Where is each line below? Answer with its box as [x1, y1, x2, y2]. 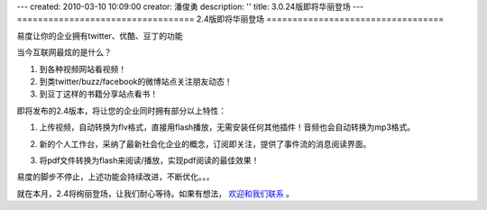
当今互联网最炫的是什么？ [16, 47, 112, 58]
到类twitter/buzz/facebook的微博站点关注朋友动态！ [39, 76, 234, 87]
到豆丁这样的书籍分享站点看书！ [39, 88, 158, 99]
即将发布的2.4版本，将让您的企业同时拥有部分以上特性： [16, 105, 227, 116]
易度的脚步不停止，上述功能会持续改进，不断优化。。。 [16, 171, 215, 182]
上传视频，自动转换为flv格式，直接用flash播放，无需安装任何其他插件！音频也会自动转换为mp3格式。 [39, 122, 416, 132]
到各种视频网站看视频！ [39, 63, 126, 74]
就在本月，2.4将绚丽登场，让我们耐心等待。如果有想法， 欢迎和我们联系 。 [16, 187, 295, 198]
